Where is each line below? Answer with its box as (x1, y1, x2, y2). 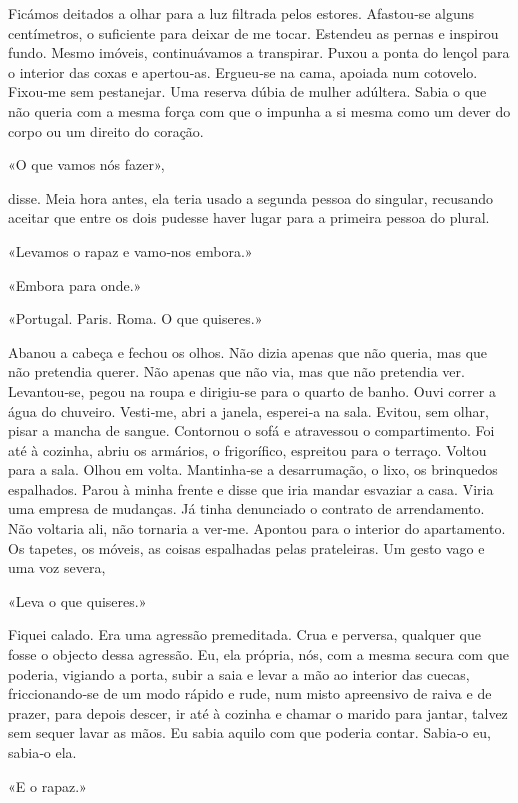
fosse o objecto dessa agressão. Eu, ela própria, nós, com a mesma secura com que (8, 644, 510, 665)
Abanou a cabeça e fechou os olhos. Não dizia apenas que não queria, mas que (8, 341, 488, 362)
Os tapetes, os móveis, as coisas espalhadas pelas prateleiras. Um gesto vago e (8, 537, 485, 558)
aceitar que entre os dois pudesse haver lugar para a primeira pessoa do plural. (8, 207, 490, 228)
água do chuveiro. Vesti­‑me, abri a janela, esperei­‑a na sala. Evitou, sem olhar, (8, 400, 489, 421)
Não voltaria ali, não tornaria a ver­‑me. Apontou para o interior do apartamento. (8, 518, 506, 539)
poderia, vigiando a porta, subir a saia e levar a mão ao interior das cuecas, (8, 663, 470, 684)
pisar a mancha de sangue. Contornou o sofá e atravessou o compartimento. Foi (8, 420, 495, 441)
